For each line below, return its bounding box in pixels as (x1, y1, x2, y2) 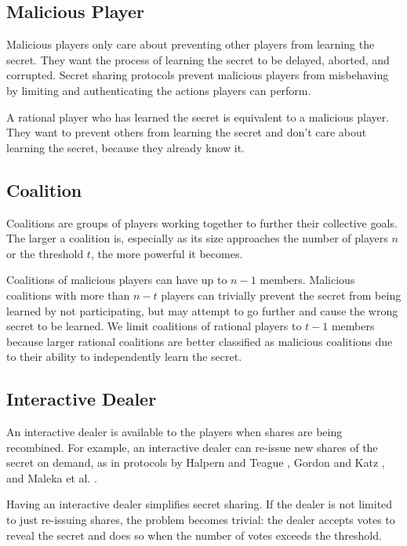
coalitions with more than (6, 286, 130, 303)
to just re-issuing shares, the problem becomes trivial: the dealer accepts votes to (6, 511, 395, 528)
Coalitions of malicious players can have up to (6, 271, 227, 288)
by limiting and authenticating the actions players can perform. (6, 82, 311, 98)
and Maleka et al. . (6, 469, 97, 486)
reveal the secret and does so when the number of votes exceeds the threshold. (6, 526, 382, 543)
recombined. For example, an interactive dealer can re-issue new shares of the (6, 439, 378, 455)
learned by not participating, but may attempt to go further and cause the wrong (6, 302, 398, 318)
